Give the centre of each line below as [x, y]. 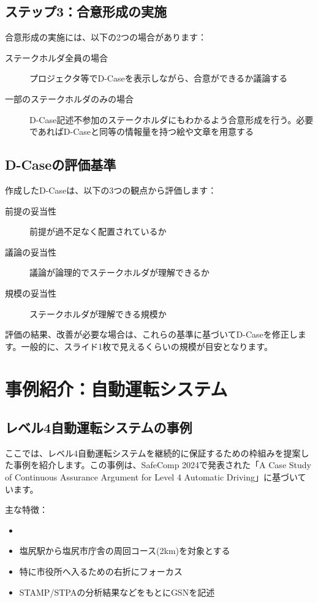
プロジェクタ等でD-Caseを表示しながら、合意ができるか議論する [159, 78]
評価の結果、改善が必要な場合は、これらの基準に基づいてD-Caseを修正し [151, 334]
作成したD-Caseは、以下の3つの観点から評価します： [111, 190]
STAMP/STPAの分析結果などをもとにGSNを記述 [117, 592]
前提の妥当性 [31, 210]
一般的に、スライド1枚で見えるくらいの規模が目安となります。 [147, 346]
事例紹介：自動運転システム [116, 388]
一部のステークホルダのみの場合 [69, 98]
